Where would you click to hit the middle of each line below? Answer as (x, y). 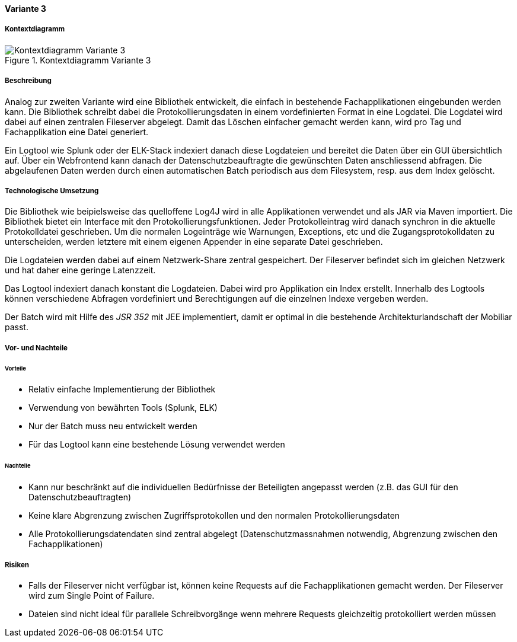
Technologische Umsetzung (52, 191)
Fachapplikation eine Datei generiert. (77, 132)
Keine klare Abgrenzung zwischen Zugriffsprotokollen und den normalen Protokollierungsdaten (214, 516)
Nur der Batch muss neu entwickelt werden (113, 426)
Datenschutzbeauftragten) (80, 497)
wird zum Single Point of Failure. (92, 595)
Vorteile (15, 368)
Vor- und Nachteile (36, 348)
